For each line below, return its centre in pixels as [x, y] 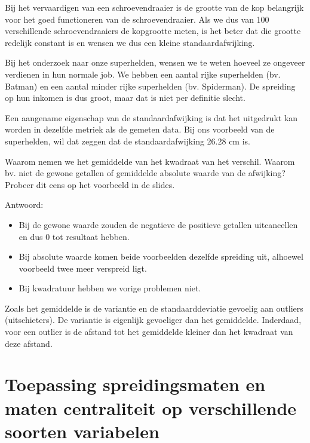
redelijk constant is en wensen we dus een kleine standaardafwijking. [130, 42]
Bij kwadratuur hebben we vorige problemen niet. [110, 288]
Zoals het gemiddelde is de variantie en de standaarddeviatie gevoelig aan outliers [154, 308]
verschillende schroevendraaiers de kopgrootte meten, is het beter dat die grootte [153, 31]
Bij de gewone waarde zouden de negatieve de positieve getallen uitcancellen [158, 224]
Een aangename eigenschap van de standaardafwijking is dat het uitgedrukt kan [151, 117]
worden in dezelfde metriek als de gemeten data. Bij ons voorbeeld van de [140, 129]
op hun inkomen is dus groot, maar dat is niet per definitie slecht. [125, 98]
